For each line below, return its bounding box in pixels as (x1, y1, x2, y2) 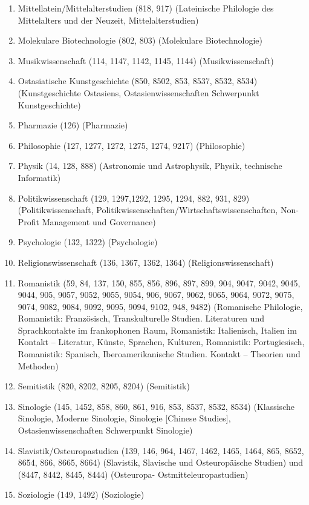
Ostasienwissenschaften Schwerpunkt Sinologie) (18, 424, 193, 437)
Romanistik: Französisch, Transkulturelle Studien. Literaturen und (18, 312, 264, 325)
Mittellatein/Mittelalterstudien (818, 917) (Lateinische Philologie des (18, 2, 274, 14)
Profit (18, 215, 40, 228)
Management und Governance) (42, 215, 156, 228)
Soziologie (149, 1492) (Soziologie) (18, 488, 145, 501)
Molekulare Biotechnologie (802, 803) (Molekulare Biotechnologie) (18, 34, 262, 47)
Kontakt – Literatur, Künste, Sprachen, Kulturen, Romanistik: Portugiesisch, (18, 335, 305, 348)
